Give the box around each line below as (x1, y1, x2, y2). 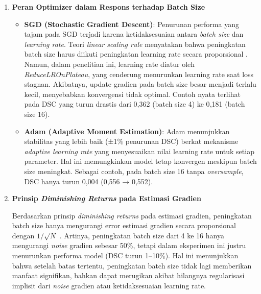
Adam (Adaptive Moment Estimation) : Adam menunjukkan (24, 126, 230, 136)
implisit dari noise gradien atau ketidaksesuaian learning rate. (12, 280, 206, 290)
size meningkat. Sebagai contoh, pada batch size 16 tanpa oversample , (24, 165, 244, 176)
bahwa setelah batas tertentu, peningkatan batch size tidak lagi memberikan (12, 260, 252, 271)
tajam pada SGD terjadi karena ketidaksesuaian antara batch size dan (24, 29, 244, 39)
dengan (12, 230, 35, 240)
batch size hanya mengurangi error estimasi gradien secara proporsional (12, 220, 236, 231)
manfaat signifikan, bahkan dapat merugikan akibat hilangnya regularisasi (12, 270, 245, 281)
